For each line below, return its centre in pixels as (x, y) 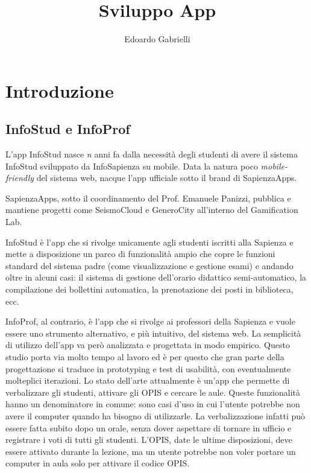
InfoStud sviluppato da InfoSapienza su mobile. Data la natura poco (132, 166)
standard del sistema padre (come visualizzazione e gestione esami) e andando (149, 265)
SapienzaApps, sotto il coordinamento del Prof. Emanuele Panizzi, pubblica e (148, 198)
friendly (20, 178)
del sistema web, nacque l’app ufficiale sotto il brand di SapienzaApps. (167, 178)
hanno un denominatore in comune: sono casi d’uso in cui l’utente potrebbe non (153, 404)
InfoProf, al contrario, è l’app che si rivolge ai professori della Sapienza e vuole (150, 321)
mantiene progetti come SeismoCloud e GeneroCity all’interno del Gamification (152, 210)
